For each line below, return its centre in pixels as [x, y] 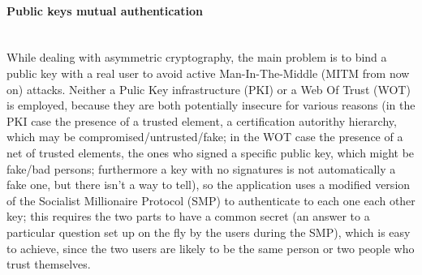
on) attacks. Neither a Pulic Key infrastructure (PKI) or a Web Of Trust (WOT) [209, 89]
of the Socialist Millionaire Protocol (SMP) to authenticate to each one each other [211, 200]
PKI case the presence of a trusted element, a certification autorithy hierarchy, [202, 120]
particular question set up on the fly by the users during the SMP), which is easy [209, 232]
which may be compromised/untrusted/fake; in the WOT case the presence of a [205, 137]
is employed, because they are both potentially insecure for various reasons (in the [211, 105]
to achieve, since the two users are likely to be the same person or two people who [211, 248]
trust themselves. [49, 264]
